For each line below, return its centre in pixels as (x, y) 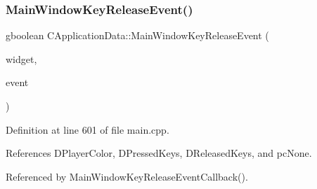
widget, (21, 58)
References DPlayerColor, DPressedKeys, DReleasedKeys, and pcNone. (159, 153)
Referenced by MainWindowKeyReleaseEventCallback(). (127, 176)
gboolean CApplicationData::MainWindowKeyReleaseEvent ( (137, 35)
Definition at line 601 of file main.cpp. (88, 129)
